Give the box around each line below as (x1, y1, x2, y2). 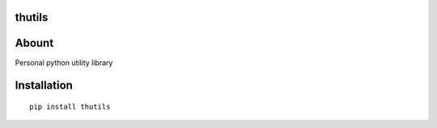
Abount (15, 36, 54, 50)
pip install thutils (29, 101, 111, 111)
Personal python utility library (15, 57, 113, 68)
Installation (15, 79, 73, 93)
